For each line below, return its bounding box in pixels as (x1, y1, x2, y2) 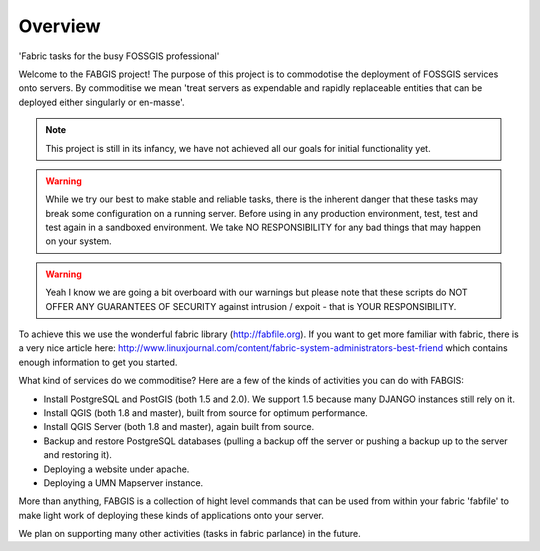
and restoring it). (43, 449, 112, 461)
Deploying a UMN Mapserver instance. (43, 476, 204, 489)
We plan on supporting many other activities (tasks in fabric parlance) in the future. (18, 528, 361, 540)
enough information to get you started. (18, 356, 178, 368)
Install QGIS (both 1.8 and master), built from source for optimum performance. (43, 406, 369, 419)
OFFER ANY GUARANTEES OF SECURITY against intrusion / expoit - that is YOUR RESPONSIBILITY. (45, 300, 457, 312)
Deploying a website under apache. (43, 463, 190, 475)
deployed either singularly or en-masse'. (18, 96, 185, 108)
